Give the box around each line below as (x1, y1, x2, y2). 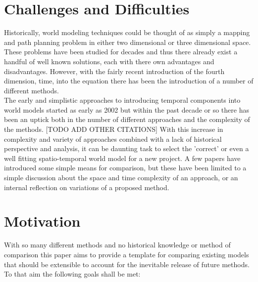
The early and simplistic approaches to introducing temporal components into (4, 95, 241, 105)
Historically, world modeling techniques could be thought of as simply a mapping (4, 27, 250, 38)
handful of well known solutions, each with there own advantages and (4, 56, 214, 66)
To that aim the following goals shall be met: (4, 269, 141, 279)
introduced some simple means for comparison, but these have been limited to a (4, 162, 247, 173)
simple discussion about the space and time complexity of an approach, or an (4, 172, 238, 183)
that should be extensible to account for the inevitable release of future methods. (4, 259, 250, 269)
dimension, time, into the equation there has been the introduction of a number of (4, 76, 254, 86)
